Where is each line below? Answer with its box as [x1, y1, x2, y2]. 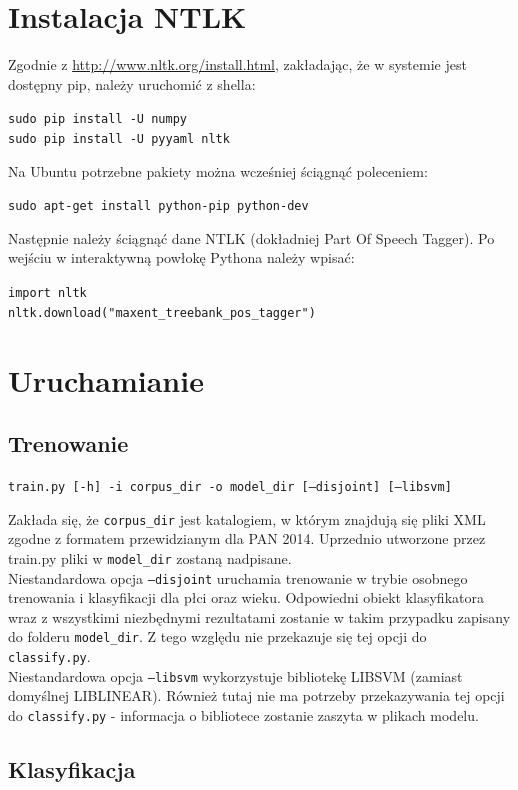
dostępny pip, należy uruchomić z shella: [8, 73, 256, 94]
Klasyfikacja [8, 753, 136, 784]
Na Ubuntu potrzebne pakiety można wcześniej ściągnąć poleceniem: [8, 160, 428, 181]
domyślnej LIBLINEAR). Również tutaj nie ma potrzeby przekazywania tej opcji [8, 685, 505, 706]
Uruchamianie [8, 359, 204, 400]
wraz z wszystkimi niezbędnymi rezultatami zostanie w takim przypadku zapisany [8, 606, 511, 627]
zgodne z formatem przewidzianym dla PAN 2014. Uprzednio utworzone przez [8, 528, 486, 549]
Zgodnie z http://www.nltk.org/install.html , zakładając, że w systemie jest [8, 54, 467, 75]
